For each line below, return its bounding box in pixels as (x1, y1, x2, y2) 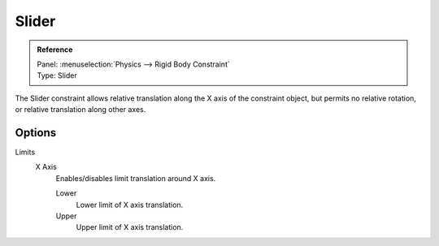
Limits (15, 147, 36, 158)
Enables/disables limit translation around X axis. (55, 173, 216, 183)
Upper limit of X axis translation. (76, 222, 184, 232)
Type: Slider (37, 71, 77, 80)
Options (15, 126, 57, 140)
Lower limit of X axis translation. (76, 200, 184, 209)
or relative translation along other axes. (15, 105, 146, 114)
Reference (37, 45, 73, 54)
